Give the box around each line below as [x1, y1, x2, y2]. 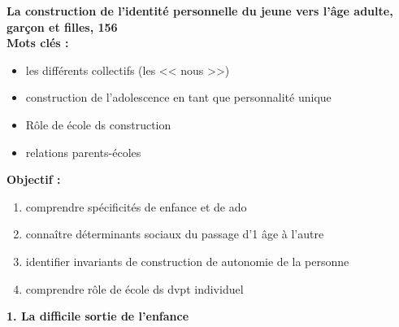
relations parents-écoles [25, 143, 141, 160]
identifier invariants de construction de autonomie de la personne [25, 252, 349, 269]
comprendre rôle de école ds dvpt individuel [25, 280, 244, 297]
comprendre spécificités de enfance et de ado [25, 198, 247, 215]
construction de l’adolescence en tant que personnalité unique [25, 89, 332, 106]
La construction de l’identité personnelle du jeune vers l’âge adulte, [7, 2, 393, 19]
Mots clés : [7, 34, 69, 51]
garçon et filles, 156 [7, 18, 118, 35]
